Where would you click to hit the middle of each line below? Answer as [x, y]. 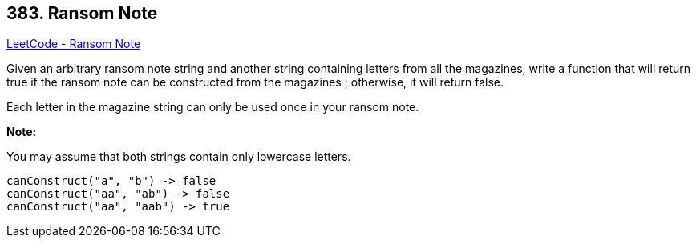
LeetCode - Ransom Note [74, 44]
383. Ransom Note [82, 13]
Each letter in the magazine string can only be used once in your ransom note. [213, 107]
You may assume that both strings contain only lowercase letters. [179, 157]
